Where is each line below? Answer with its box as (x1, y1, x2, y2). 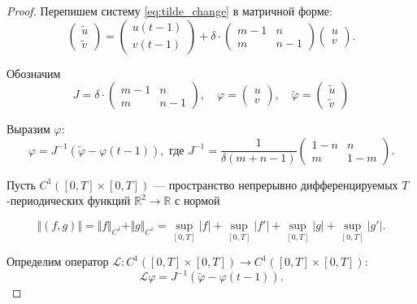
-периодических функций (7, 192, 131, 209)
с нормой (175, 192, 220, 209)
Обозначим (7, 64, 61, 81)
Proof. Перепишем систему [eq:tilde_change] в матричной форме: (7, 2, 332, 19)
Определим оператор (7, 253, 109, 270)
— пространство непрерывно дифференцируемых (154, 176, 398, 193)
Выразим (7, 120, 50, 137)
